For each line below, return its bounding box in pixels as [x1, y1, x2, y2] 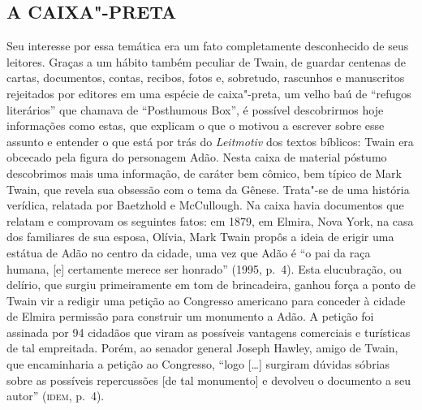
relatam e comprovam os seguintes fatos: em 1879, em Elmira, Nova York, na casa [6, 212, 414, 229]
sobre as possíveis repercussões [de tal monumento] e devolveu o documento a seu [6, 371, 411, 388]
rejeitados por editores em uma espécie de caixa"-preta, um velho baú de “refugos [6, 84, 411, 101]
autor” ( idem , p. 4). [6, 387, 105, 404]
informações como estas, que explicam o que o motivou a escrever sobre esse [6, 117, 385, 134]
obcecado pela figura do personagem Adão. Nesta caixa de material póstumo [6, 149, 387, 166]
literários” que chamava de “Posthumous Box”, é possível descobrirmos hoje [6, 101, 384, 118]
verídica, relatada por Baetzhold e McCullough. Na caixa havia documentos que [6, 196, 404, 214]
